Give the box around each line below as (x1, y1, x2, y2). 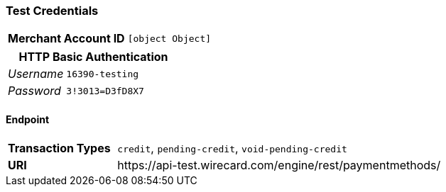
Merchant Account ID (8, 31, 125, 46)
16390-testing (66, 68, 139, 79)
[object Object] (127, 33, 212, 44)
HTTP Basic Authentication (18, 50, 168, 64)
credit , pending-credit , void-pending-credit (117, 140, 347, 155)
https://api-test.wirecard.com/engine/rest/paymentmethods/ (117, 157, 441, 172)
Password (8, 84, 61, 98)
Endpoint (6, 113, 50, 125)
